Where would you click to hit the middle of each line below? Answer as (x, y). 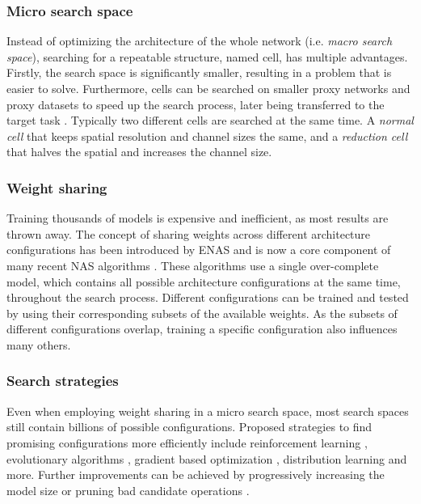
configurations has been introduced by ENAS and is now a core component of (199, 250)
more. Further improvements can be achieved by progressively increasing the (196, 474)
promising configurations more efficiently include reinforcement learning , (187, 442)
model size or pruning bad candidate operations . (128, 490)
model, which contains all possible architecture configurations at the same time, (204, 281)
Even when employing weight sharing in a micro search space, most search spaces (208, 411)
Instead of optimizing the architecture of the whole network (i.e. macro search (200, 41)
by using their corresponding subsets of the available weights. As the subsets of (202, 313)
